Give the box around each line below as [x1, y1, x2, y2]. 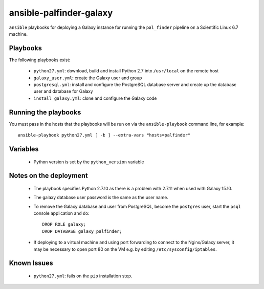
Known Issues [9, 259, 53, 267]
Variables [9, 145, 39, 153]
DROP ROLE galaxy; [42, 222, 87, 227]
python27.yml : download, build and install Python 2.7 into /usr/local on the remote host [33, 68, 219, 74]
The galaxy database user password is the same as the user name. [33, 195, 169, 200]
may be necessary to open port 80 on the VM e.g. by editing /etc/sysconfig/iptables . [33, 246, 217, 252]
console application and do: [33, 210, 89, 216]
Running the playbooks [9, 108, 81, 116]
